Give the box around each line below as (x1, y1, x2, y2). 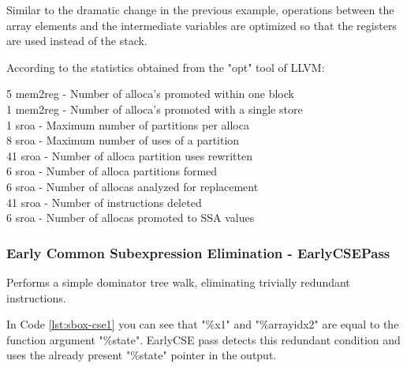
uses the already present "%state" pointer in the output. (6, 347, 277, 363)
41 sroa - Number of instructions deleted (6, 193, 202, 210)
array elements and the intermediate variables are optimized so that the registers (6, 17, 397, 33)
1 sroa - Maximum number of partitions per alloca (6, 116, 249, 133)
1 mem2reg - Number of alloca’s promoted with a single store (6, 100, 303, 117)
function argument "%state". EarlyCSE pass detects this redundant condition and (6, 331, 401, 347)
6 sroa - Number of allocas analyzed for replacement (6, 178, 259, 194)
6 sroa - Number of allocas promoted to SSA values (6, 209, 255, 226)
